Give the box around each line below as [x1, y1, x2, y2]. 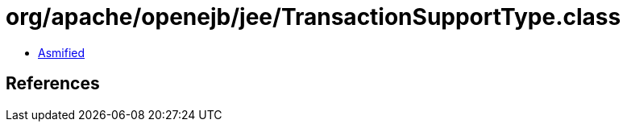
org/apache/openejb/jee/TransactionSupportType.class [6, 3, 621, 31]
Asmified [38, 45, 85, 60]
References [6, 73, 100, 94]
